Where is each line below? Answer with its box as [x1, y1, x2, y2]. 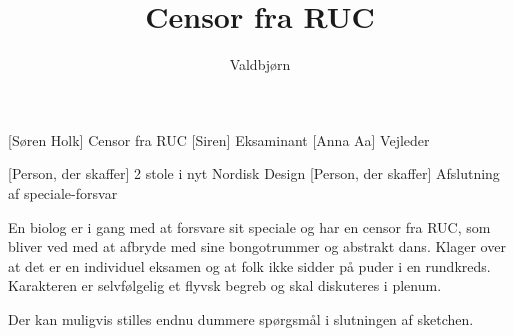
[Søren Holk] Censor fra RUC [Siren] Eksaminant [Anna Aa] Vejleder [8, 129, 430, 150]
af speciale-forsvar [8, 182, 118, 203]
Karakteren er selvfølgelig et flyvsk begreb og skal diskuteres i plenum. [8, 275, 442, 296]
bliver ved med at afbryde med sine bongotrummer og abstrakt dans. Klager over [8, 236, 506, 257]
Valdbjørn [229, 54, 291, 75]
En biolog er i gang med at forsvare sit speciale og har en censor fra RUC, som [8, 216, 491, 237]
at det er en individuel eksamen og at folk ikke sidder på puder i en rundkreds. [8, 255, 491, 276]
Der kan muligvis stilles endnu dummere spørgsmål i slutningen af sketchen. [8, 308, 474, 329]
